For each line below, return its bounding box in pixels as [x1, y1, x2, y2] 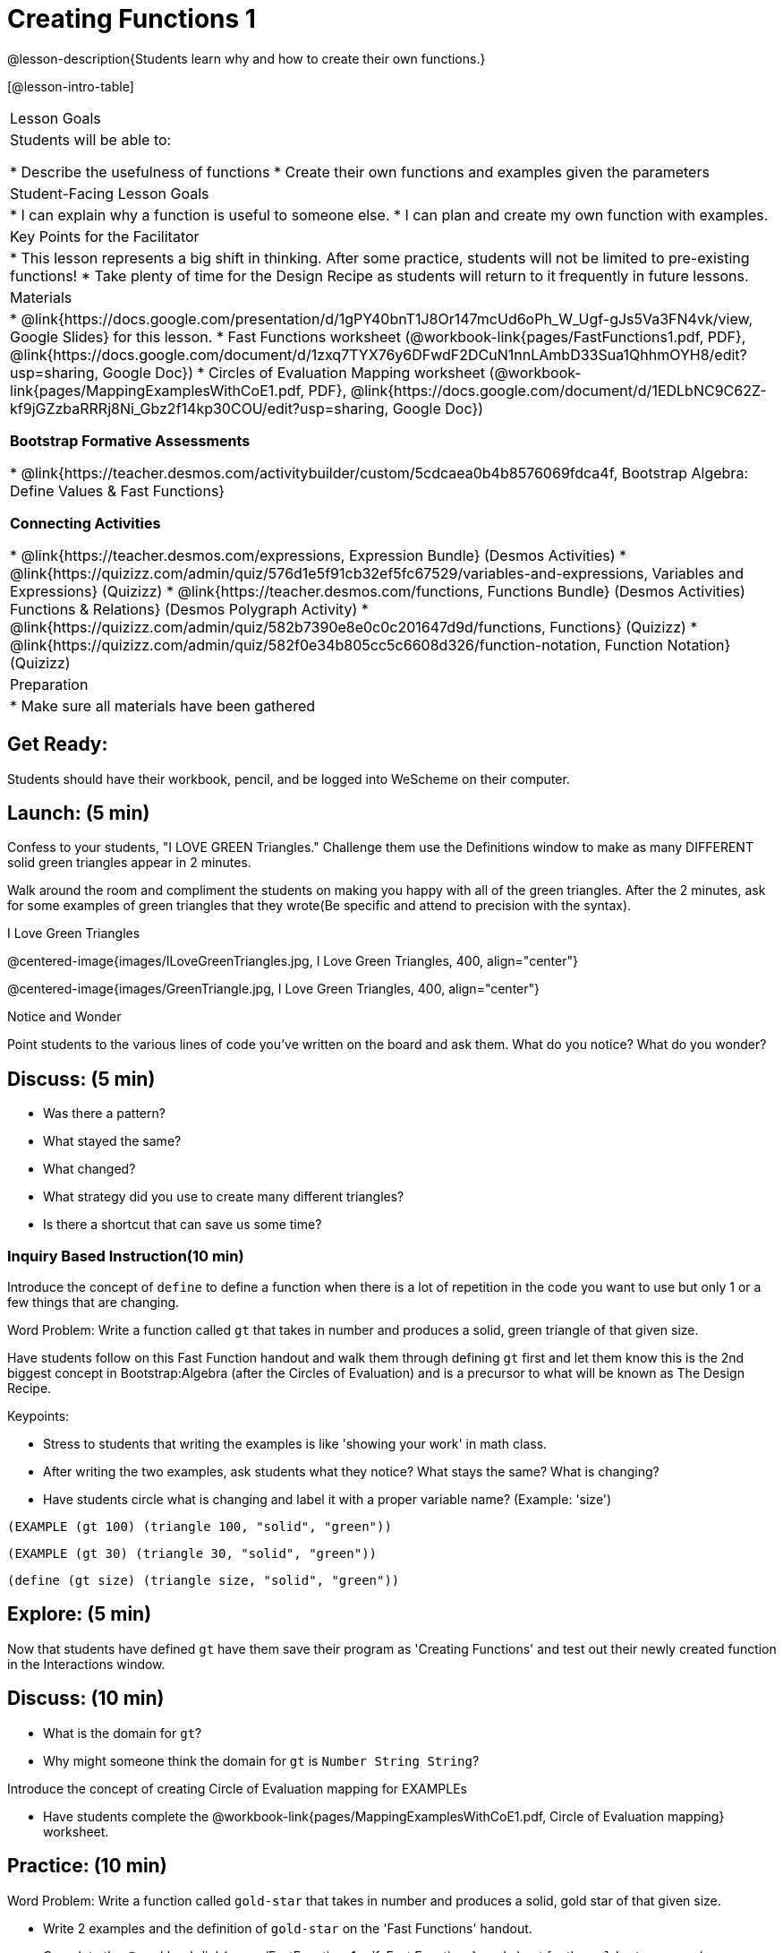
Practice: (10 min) [7, 1854, 167, 1878]
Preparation [10, 675, 89, 693]
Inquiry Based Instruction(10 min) [7, 1246, 244, 1265]
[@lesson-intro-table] [7, 78, 134, 94]
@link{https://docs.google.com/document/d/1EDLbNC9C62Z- [350, 381, 767, 400]
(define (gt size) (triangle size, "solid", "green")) [7, 1573, 400, 1588]
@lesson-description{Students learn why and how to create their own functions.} [7, 50, 486, 66]
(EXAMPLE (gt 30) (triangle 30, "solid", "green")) [7, 1546, 378, 1562]
